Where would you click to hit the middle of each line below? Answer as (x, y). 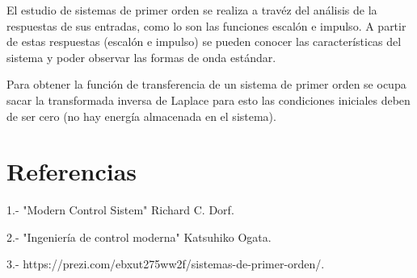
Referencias (72, 171)
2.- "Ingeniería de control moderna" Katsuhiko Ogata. (139, 237)
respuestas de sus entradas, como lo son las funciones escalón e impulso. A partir (206, 25)
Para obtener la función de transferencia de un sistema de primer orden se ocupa (206, 84)
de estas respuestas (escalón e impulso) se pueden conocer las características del (204, 41)
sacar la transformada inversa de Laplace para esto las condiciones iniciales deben (208, 100)
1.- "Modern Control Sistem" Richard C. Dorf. (120, 210)
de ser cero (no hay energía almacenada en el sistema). (141, 116)
